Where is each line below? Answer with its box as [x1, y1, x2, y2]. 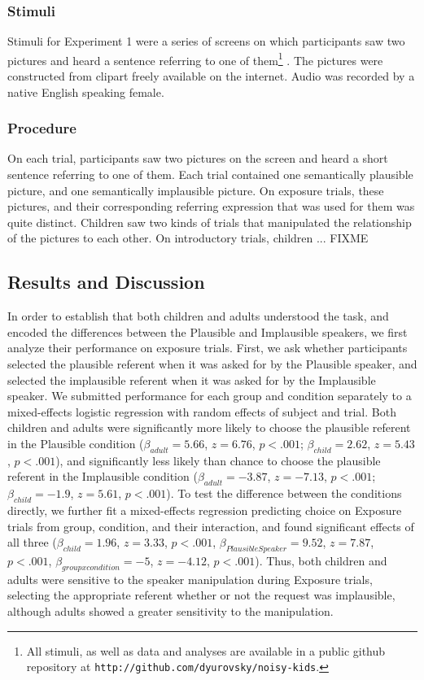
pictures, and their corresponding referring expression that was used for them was [7, 198, 415, 215]
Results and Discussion [7, 269, 205, 294]
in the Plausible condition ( [7, 434, 144, 451]
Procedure [7, 118, 76, 138]
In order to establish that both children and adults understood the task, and [7, 307, 389, 325]
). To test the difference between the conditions [166, 485, 402, 502]
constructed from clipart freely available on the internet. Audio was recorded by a [7, 68, 415, 85]
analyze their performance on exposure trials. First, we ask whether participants [7, 339, 408, 356]
